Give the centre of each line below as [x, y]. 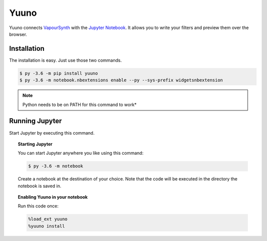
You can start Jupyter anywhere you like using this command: [81, 153]
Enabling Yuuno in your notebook [53, 197]
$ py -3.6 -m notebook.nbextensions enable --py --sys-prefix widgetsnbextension [121, 80]
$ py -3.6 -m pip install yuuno [59, 73]
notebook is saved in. [40, 186]
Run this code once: [38, 206]
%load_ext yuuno [48, 219]
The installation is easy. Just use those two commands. [66, 60]
